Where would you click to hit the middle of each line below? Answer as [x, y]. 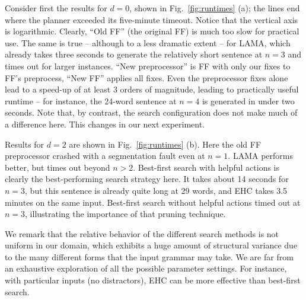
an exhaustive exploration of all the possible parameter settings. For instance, [146, 268]
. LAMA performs [260, 156]
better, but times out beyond [58, 167]
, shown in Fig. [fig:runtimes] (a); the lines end [215, 8]
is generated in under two [248, 100]
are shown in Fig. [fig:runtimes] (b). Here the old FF [165, 144]
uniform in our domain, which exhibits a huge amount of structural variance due [151, 245]
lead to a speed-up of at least [58, 89]
